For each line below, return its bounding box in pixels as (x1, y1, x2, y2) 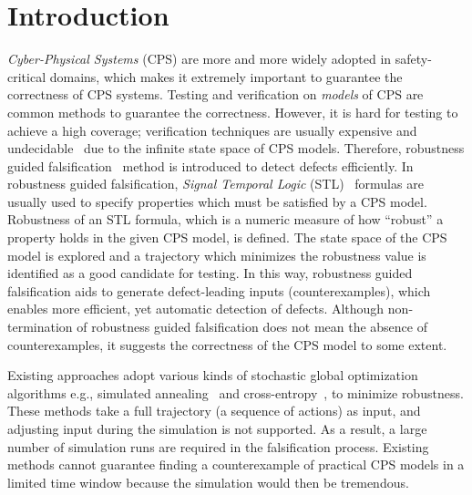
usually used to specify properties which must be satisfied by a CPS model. (7, 191, 427, 211)
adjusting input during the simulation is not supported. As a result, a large (7, 419, 427, 438)
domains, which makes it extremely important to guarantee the (49, 67, 403, 86)
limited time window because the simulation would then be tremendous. (7, 472, 409, 491)
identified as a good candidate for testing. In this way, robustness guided (7, 263, 413, 283)
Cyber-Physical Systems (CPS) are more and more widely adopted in (7, 49, 392, 68)
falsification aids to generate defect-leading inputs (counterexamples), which (7, 281, 431, 300)
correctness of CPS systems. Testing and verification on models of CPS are (7, 85, 424, 104)
